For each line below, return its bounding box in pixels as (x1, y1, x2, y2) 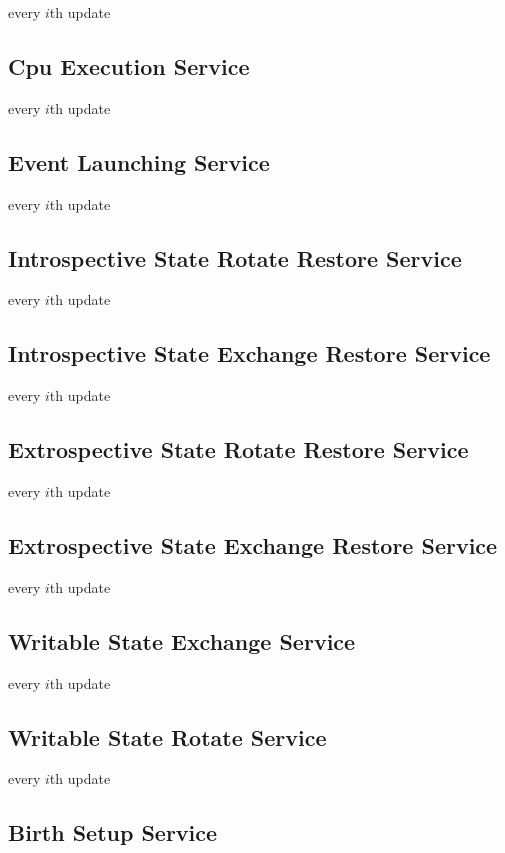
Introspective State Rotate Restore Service (8, 242, 462, 273)
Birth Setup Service (8, 817, 218, 848)
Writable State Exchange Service (8, 625, 356, 656)
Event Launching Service (8, 146, 270, 177)
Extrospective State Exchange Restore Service (8, 529, 498, 560)
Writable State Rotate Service (8, 721, 327, 752)
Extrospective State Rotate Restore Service (8, 434, 469, 465)
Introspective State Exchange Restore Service (8, 338, 491, 369)
